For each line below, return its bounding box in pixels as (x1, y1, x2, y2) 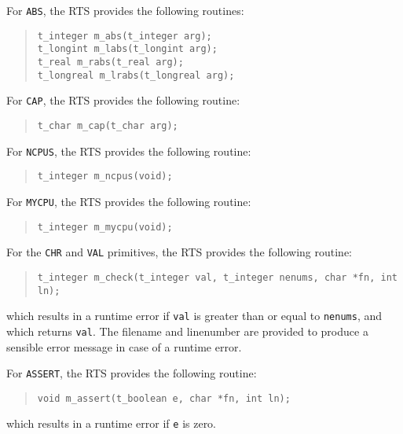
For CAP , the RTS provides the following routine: (6, 92, 240, 108)
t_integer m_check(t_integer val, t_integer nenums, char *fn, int (37, 271, 398, 283)
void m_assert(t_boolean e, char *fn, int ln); (37, 392, 291, 404)
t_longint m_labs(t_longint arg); (37, 43, 218, 55)
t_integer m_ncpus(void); (37, 171, 173, 182)
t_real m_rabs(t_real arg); (37, 56, 184, 68)
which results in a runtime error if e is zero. (6, 415, 217, 432)
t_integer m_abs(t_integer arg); (37, 30, 212, 42)
